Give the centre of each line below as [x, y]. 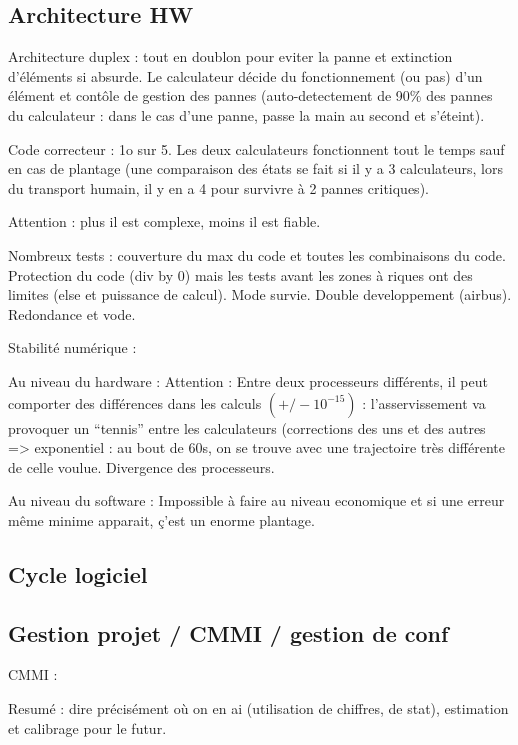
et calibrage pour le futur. [87, 727]
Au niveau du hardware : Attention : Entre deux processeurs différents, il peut [248, 380]
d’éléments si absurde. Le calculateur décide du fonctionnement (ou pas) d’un [245, 75]
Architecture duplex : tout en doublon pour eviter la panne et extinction [230, 56]
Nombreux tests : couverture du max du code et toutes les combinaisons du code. [257, 254]
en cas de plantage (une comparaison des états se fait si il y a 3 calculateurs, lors [255, 168]
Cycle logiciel [78, 573]
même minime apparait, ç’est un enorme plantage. [161, 519]
